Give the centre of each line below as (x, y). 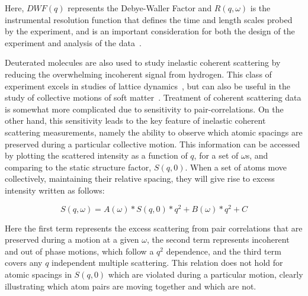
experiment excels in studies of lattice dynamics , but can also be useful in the (147, 86)
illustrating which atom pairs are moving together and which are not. (131, 286)
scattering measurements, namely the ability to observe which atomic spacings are (154, 132)
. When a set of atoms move (236, 167)
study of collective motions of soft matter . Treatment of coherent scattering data (153, 97)
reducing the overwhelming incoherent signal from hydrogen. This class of (138, 74)
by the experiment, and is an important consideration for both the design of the (150, 31)
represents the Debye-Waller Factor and (140, 8)
